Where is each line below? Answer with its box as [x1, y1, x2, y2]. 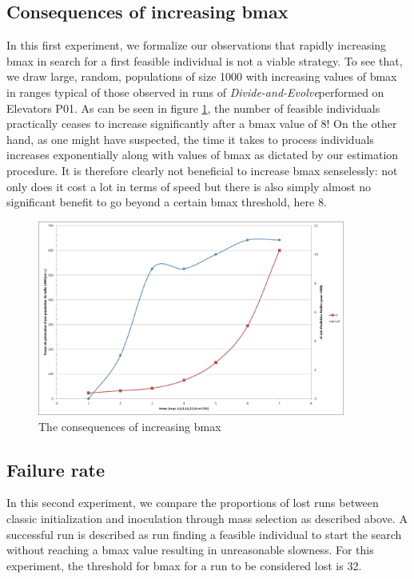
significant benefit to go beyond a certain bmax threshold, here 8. [6, 194, 327, 210]
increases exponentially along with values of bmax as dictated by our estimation [6, 146, 399, 163]
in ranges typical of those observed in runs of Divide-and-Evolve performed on [6, 83, 384, 100]
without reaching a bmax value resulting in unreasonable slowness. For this [6, 541, 374, 558]
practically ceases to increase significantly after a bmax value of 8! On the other [6, 115, 397, 132]
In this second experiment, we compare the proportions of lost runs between [6, 494, 379, 511]
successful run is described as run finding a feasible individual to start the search [6, 525, 402, 542]
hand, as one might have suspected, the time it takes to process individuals [6, 130, 374, 147]
